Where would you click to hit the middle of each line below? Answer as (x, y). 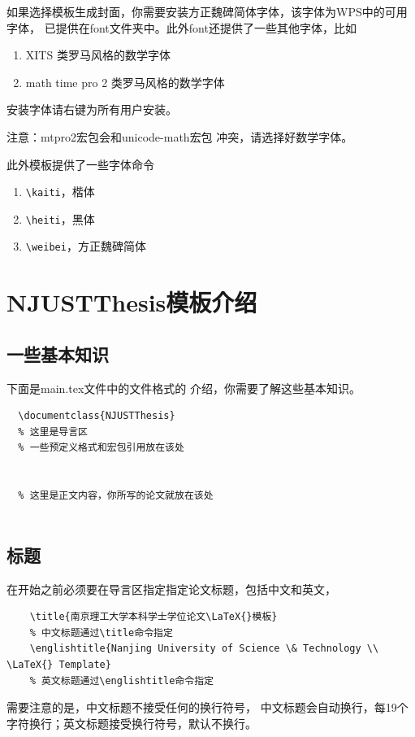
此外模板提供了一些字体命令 (80, 164)
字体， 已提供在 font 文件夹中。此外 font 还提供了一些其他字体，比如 (182, 27)
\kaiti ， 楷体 (60, 192)
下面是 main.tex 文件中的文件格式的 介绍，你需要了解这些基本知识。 (184, 388)
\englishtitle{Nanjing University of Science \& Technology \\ (204, 649)
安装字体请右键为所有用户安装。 (92, 109)
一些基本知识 (58, 353)
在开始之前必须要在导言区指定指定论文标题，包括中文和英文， (171, 589)
